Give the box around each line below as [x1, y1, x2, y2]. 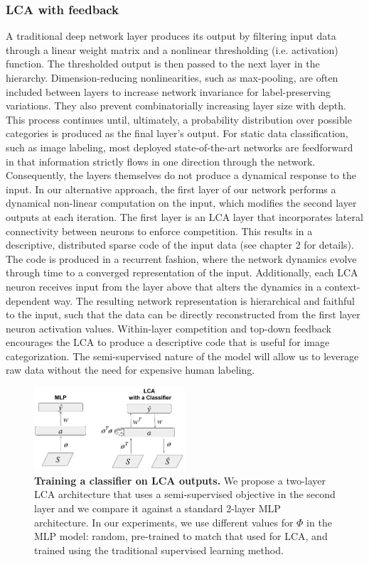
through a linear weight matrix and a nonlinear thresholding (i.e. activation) [6, 42, 338, 57]
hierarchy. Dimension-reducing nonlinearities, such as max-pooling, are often [6, 70, 338, 85]
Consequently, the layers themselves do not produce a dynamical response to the [6, 168, 356, 183]
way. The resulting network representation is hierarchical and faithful [53, 293, 355, 308]
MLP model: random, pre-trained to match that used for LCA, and [34, 529, 328, 544]
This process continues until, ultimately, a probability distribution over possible [6, 112, 352, 126]
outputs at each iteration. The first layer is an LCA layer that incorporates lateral [6, 209, 363, 224]
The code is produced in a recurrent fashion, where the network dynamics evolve [6, 251, 357, 266]
